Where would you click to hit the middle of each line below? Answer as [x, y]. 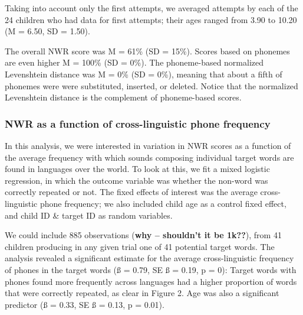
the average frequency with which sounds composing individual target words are [149, 157]
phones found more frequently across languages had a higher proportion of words [151, 281]
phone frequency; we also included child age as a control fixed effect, [163, 203]
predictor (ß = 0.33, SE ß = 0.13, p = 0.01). [85, 304]
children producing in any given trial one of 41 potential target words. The [140, 246]
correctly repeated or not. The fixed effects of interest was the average [131, 192]
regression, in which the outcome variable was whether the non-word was [136, 180]
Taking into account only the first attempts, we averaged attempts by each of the [151, 8]
